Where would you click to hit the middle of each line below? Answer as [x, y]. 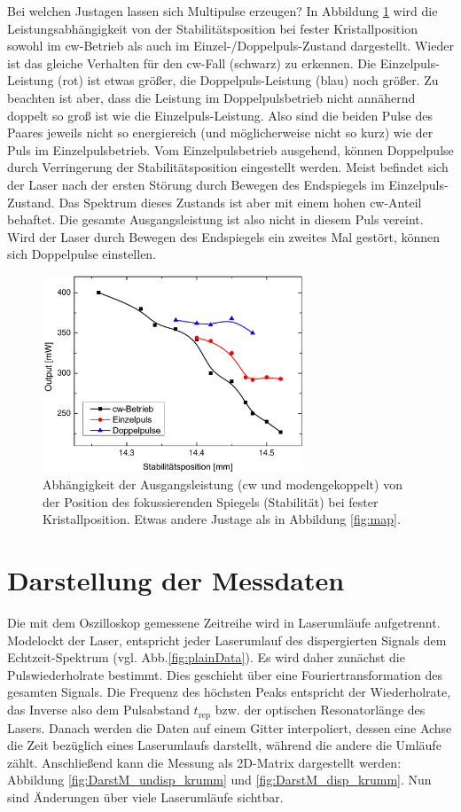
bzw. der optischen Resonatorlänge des [320, 710]
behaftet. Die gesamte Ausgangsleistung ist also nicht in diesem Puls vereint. [215, 219]
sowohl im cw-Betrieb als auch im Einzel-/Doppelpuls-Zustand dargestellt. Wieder [230, 46]
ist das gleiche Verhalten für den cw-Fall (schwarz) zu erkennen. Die [192, 62]
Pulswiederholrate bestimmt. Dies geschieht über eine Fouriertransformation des [225, 674]
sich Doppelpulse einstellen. [82, 254]
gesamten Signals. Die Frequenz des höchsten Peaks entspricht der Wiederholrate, [229, 692]
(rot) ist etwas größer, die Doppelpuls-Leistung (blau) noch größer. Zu [248, 80]
